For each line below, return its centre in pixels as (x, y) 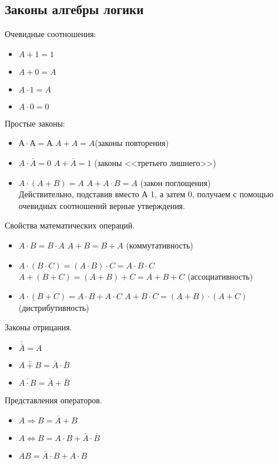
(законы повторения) (132, 143)
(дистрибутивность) (54, 307)
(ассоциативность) (220, 276)
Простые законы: (35, 123)
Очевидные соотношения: (51, 34)
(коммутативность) (160, 245)
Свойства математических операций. (70, 225)
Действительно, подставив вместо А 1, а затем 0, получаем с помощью (146, 194)
